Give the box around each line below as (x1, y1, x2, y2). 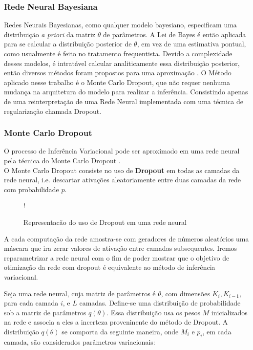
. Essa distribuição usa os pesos (106, 307, 200, 317)
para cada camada (4, 298, 59, 308)
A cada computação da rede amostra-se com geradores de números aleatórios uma (4, 233, 249, 243)
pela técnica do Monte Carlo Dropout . (4, 155, 121, 165)
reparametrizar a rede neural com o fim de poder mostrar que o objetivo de (4, 252, 230, 262)
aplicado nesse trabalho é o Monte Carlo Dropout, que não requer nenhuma (4, 77, 230, 87)
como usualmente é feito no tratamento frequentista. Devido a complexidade (4, 48, 232, 58)
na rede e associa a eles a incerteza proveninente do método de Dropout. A (4, 317, 228, 327)
